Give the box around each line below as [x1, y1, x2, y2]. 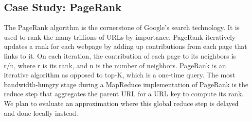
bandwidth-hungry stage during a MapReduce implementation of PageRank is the [4, 79, 249, 89]
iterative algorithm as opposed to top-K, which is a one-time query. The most [4, 70, 235, 80]
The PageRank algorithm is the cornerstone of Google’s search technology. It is [4, 22, 240, 32]
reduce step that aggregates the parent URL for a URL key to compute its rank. [4, 89, 244, 99]
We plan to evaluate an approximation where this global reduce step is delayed [4, 98, 239, 108]
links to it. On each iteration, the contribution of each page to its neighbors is [4, 50, 236, 60]
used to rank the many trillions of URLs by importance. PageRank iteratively [4, 31, 236, 42]
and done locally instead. [4, 107, 78, 118]
